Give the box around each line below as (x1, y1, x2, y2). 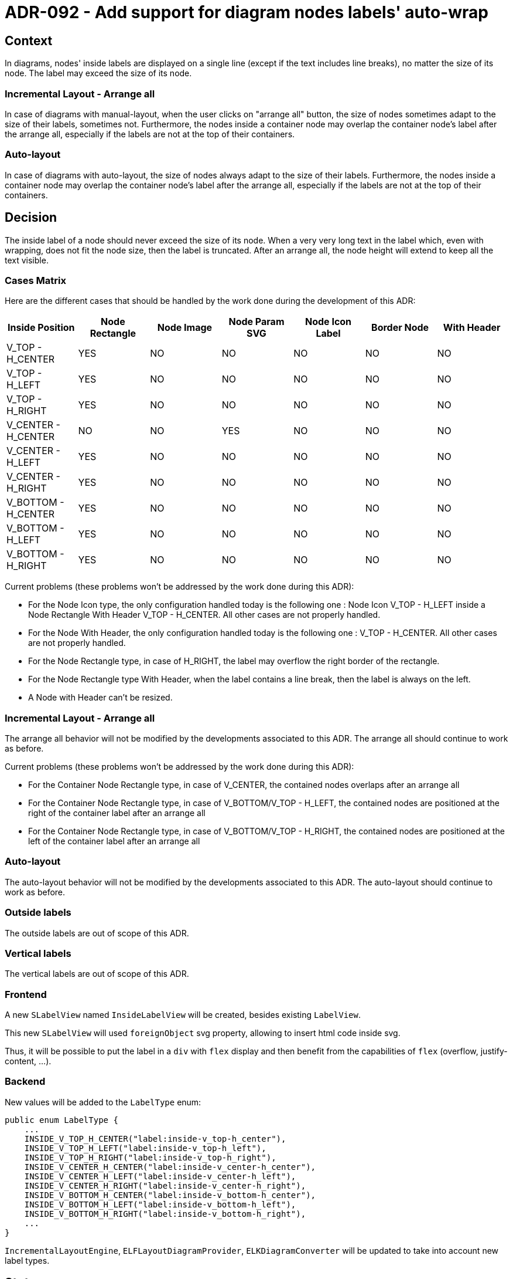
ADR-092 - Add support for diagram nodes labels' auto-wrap (5, 2, 488, 22)
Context (5, 33, 53, 48)
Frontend (5, 988, 47, 1000)
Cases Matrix (5, 274, 66, 286)
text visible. (5, 255, 49, 265)
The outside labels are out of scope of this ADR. (5, 928, 189, 938)
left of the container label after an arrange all (28, 836, 200, 847)
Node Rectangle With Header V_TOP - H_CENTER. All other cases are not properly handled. (28, 610, 381, 620)
